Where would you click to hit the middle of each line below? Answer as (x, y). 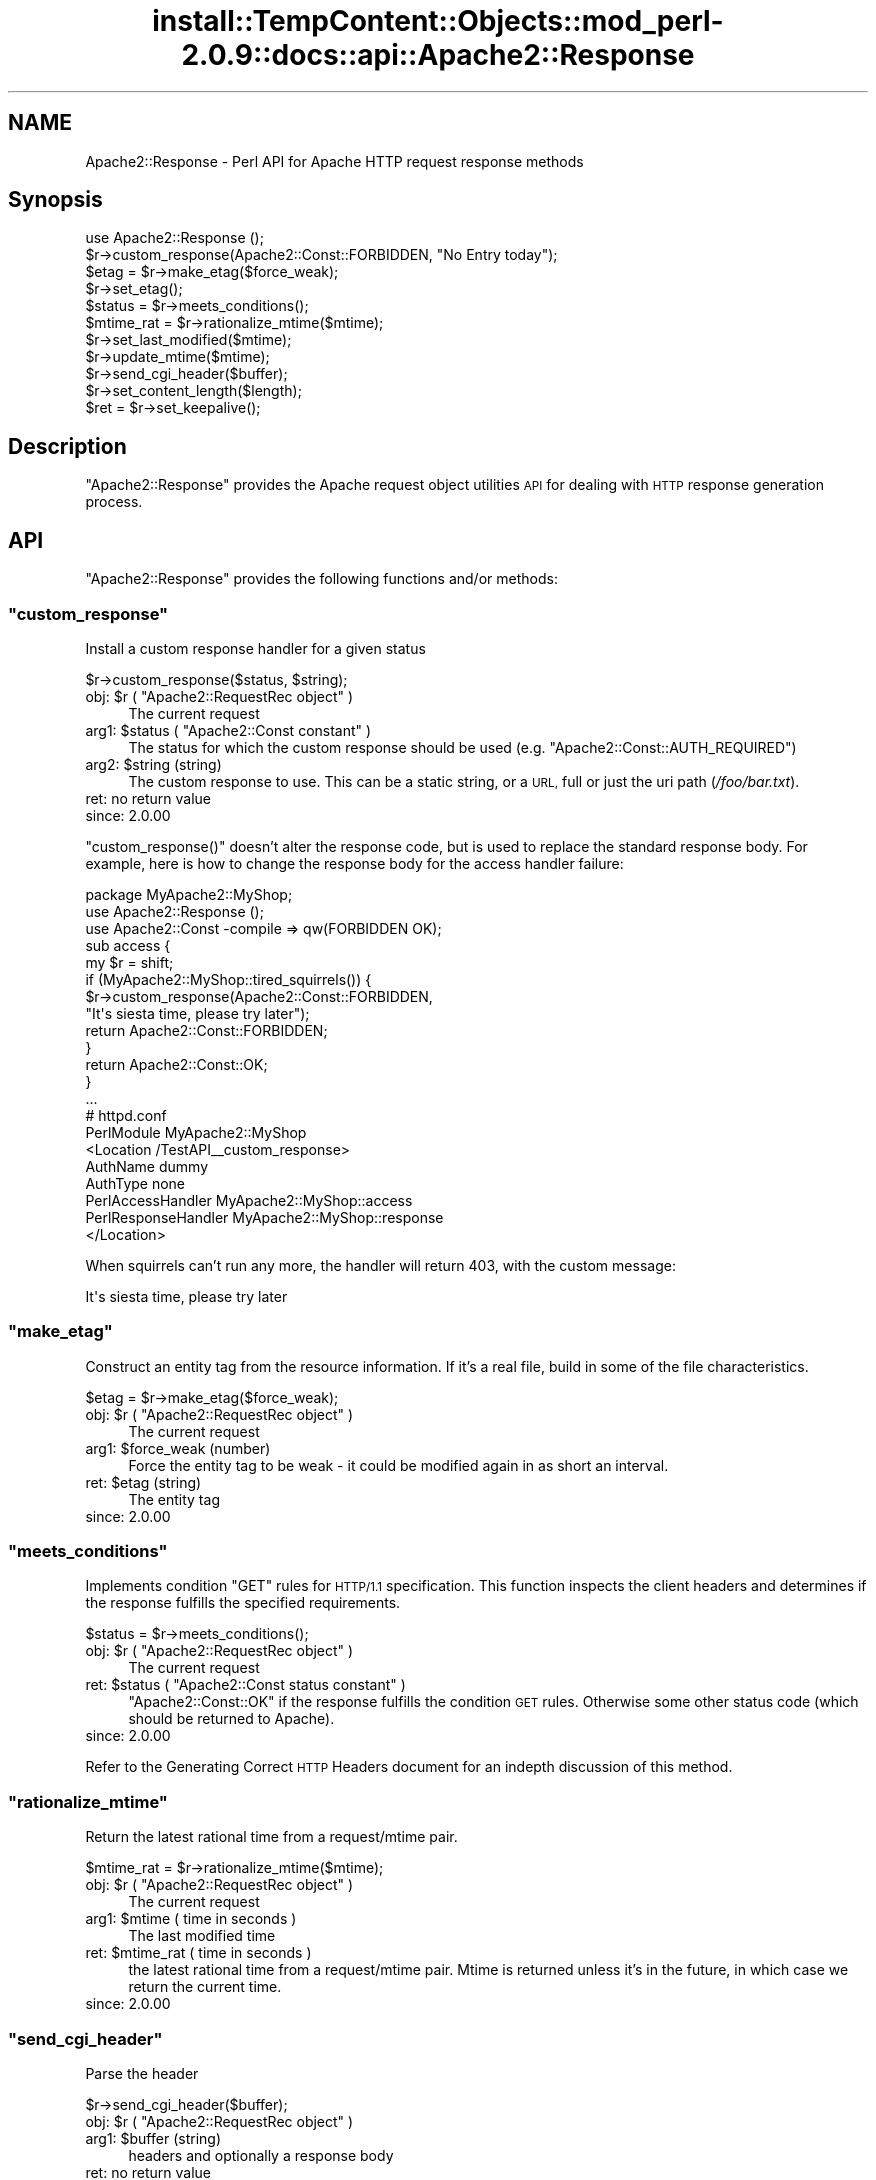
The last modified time (202, 1936)
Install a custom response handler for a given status (255, 648)
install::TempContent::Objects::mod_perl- (438, 21)
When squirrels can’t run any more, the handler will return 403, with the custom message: (380, 1265)
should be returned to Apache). (231, 1719)
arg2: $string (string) (153, 764)
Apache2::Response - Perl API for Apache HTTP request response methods (334, 161)
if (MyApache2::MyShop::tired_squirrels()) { (228, 979)
